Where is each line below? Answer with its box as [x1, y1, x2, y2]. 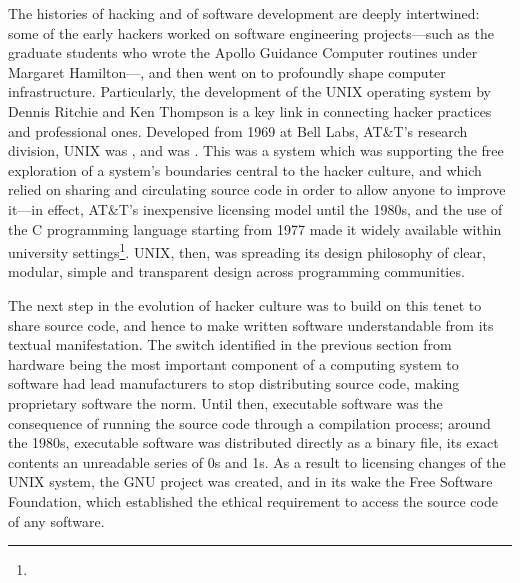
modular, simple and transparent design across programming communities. [8, 261, 465, 282]
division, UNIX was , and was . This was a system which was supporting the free [8, 140, 504, 161]
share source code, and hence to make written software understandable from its [8, 314, 494, 335]
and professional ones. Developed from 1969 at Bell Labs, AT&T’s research [8, 120, 468, 141]
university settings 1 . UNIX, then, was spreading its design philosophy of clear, [8, 239, 486, 262]
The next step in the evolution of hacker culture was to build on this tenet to [8, 294, 482, 315]
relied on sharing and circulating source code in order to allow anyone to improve [8, 179, 506, 200]
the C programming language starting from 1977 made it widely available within [8, 218, 502, 239]
